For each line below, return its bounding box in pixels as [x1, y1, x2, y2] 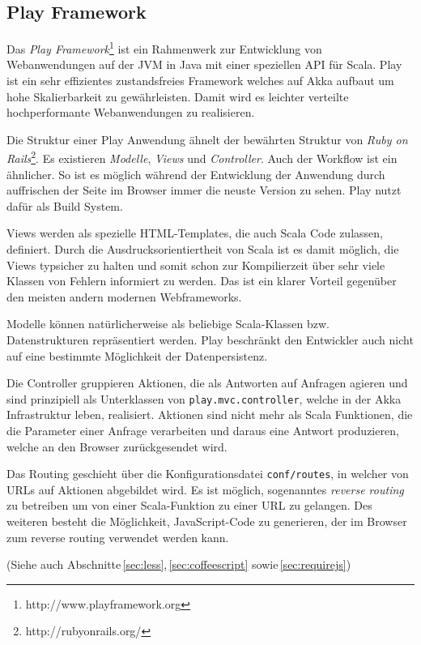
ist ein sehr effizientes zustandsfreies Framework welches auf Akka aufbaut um [6, 72, 394, 89]
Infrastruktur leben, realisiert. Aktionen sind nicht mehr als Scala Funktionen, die [6, 406, 413, 423]
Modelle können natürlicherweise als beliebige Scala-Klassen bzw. [6, 315, 330, 332]
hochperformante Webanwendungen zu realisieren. [6, 104, 255, 121]
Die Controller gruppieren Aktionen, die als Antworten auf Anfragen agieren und [6, 374, 408, 391]
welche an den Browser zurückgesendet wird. [6, 438, 228, 455]
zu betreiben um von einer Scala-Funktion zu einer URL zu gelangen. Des [6, 497, 372, 514]
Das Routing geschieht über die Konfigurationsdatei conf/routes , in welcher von [6, 465, 409, 482]
